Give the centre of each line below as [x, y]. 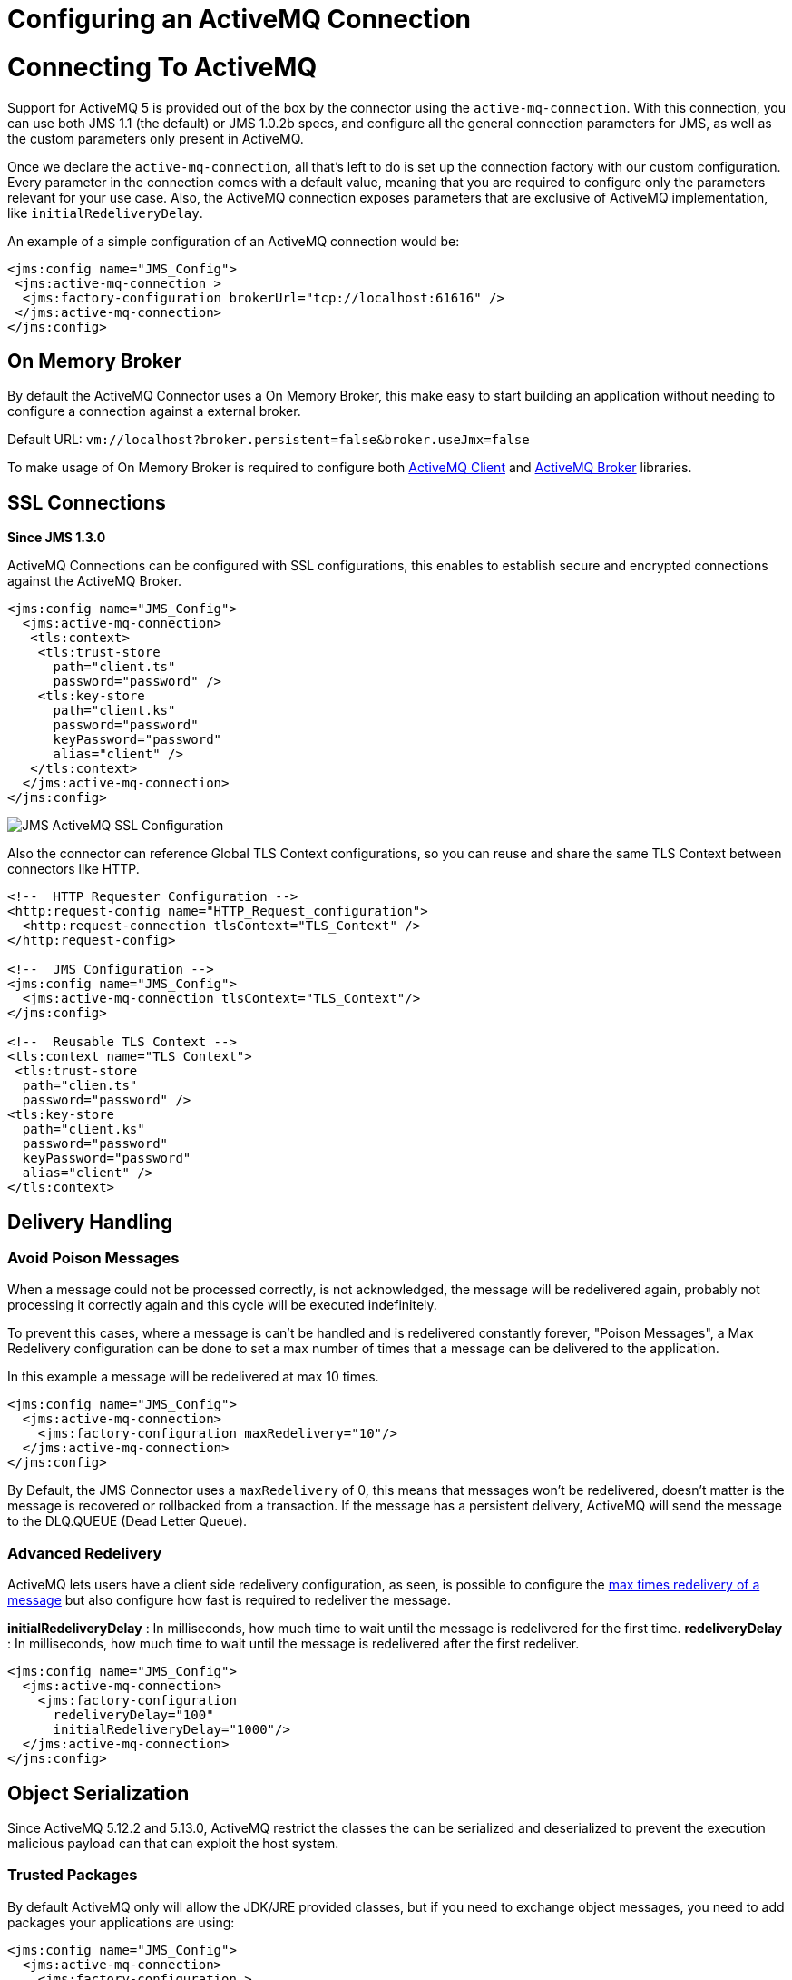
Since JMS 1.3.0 [57, 538]
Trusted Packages [73, 1875]
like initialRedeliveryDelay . [105, 213]
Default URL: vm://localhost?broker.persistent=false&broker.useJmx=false [269, 440]
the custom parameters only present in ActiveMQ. [156, 138]
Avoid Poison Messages [93, 1258]
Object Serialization [98, 1793]
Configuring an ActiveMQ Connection [239, 19]
